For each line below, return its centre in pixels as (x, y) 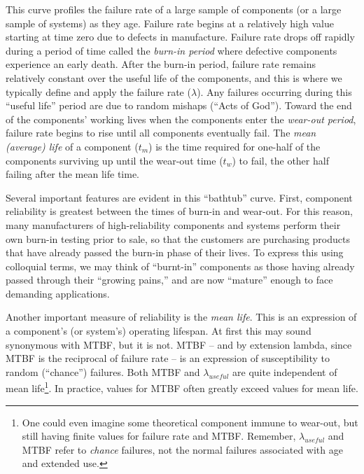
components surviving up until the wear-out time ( (114, 160)
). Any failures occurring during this (274, 91)
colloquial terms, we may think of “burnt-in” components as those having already (180, 266)
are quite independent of (285, 371)
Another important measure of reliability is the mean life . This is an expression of (181, 317)
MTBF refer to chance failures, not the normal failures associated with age (182, 449)
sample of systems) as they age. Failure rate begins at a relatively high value (170, 23)
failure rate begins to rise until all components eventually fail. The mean (161, 133)
